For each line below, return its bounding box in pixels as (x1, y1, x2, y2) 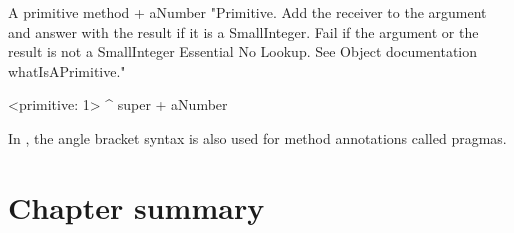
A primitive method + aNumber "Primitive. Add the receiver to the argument (8, 2, 487, 22)
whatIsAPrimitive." (8, 60, 126, 81)
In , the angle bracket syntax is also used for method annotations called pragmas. (8, 127, 507, 148)
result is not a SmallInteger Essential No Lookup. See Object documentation (8, 41, 477, 62)
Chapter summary (8, 186, 265, 227)
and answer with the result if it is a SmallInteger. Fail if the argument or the (8, 21, 479, 42)
